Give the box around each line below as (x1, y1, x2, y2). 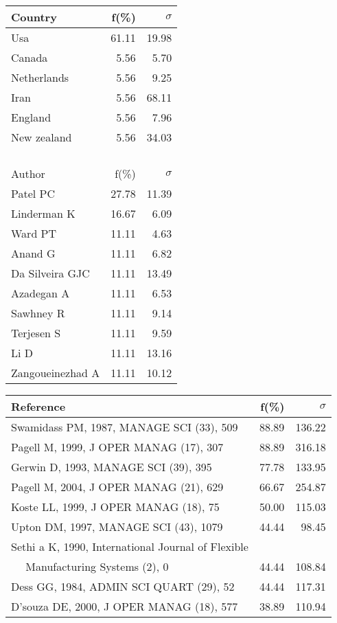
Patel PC (11, 185, 56, 201)
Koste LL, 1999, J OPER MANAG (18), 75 (11, 499, 220, 514)
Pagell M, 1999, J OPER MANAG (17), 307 (11, 439, 224, 455)
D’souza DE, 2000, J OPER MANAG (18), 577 (11, 598, 238, 614)
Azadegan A (11, 285, 70, 301)
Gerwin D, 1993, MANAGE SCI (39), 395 (11, 459, 212, 475)
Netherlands (11, 69, 69, 85)
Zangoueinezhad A (11, 365, 100, 381)
